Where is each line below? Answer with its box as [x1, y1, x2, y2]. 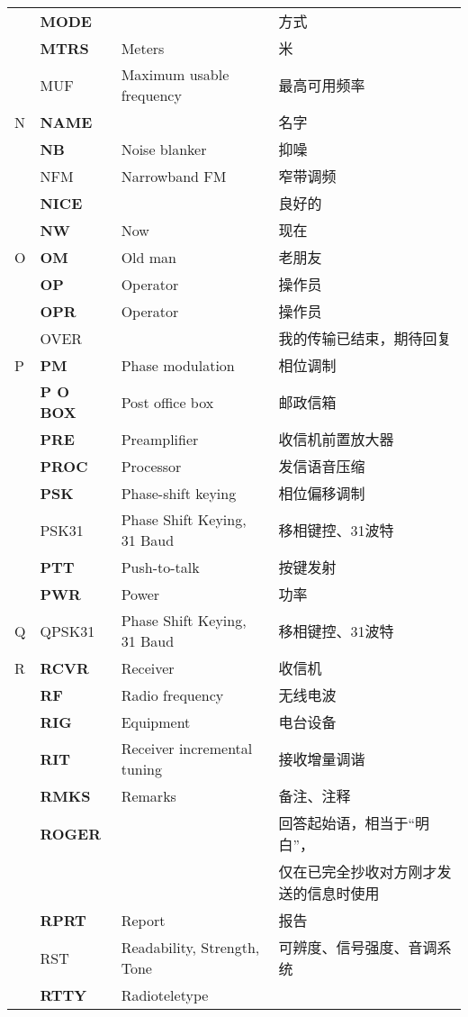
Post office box [121, 391, 214, 413]
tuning [121, 758, 163, 779]
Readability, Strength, [121, 937, 260, 958]
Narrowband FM [121, 165, 227, 186]
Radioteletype [121, 985, 209, 1005]
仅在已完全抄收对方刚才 [278, 861, 437, 882]
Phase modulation [121, 354, 235, 376]
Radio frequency [121, 684, 224, 705]
